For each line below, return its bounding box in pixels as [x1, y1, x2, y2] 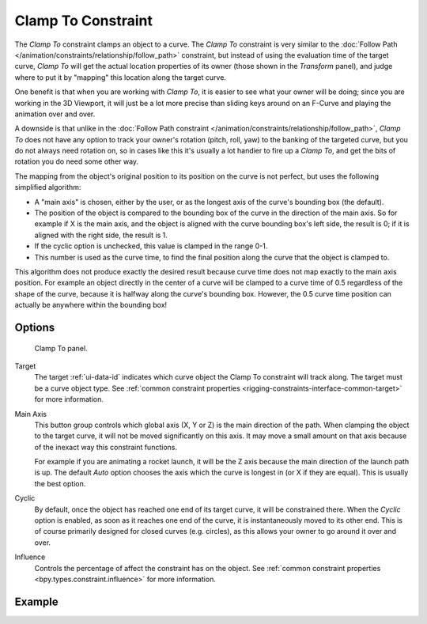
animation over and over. [14, 109, 96, 119]
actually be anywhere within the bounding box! [14, 301, 168, 310]
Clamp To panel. [34, 343, 88, 353]
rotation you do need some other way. [14, 157, 138, 166]
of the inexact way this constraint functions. [34, 442, 178, 452]
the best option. [34, 478, 86, 488]
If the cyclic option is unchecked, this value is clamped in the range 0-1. [34, 241, 268, 251]
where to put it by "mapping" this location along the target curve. [14, 72, 227, 82]
